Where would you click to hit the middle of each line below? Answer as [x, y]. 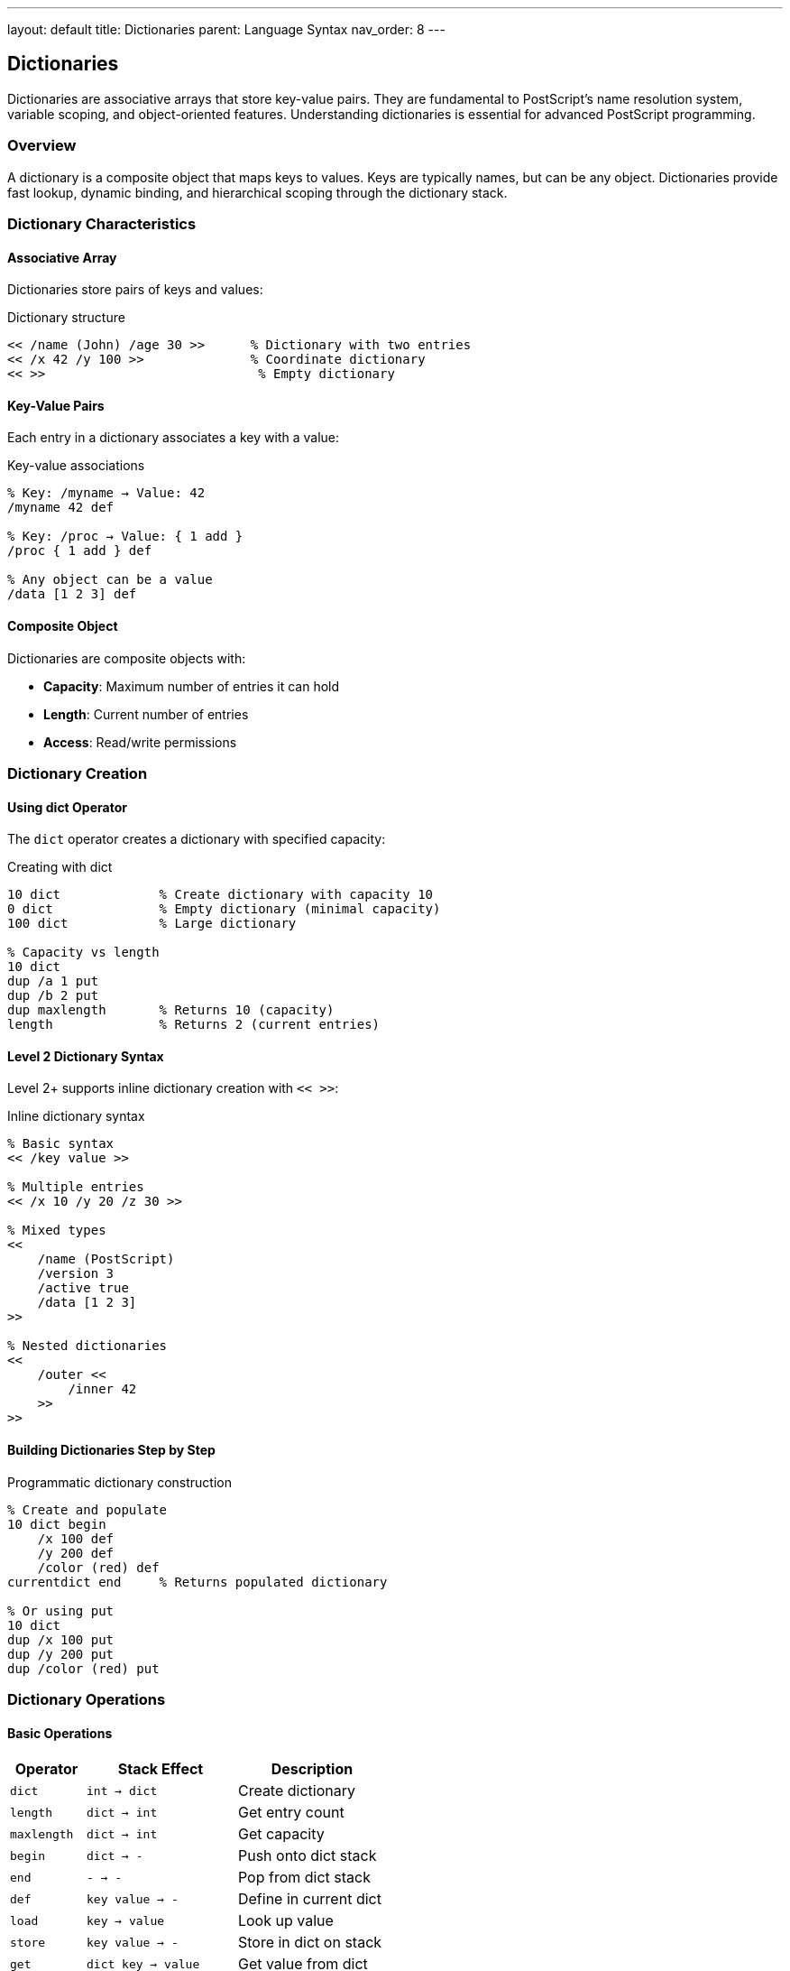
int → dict [122, 1791]
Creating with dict [60, 867]
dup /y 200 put [61, 1654]
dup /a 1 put [53, 981]
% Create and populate [87, 1509]
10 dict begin [57, 1524]
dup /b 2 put [53, 996]
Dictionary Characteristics [102, 223]
